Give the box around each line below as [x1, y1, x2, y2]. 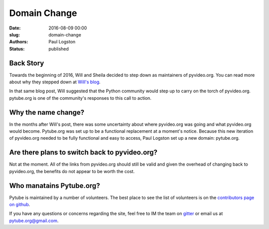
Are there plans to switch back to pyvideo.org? [9, 148, 158, 157]
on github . [9, 202, 30, 208]
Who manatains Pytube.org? [9, 181, 100, 190]
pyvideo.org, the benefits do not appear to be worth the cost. [9, 168, 135, 174]
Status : [9, 45, 25, 52]
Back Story [9, 59, 44, 67]
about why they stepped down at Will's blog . [9, 79, 101, 85]
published [48, 45, 69, 52]
